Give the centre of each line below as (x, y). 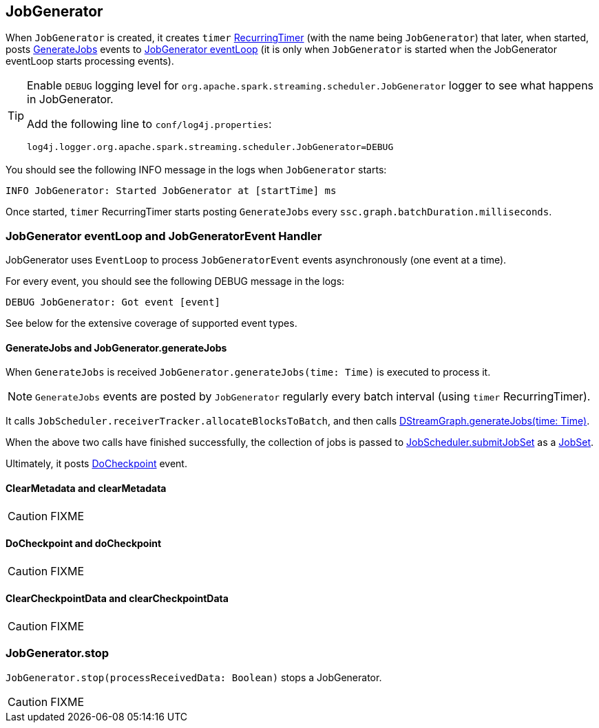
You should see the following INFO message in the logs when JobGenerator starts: (196, 170)
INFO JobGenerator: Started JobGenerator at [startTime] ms (171, 191)
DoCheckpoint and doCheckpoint (84, 544)
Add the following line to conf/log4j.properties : (149, 124)
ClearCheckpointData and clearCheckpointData (117, 599)
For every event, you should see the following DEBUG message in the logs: (175, 281)
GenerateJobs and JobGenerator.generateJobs (116, 347)
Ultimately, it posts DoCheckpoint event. (96, 464)
